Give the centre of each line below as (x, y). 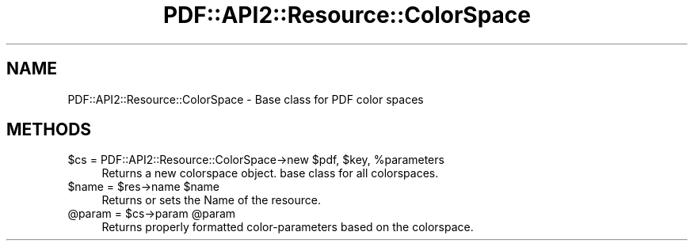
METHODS (49, 130)
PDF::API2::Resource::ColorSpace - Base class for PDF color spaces (246, 99)
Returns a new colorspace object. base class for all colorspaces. (270, 173)
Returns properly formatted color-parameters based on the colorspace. (288, 227)
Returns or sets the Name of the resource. (211, 200)
